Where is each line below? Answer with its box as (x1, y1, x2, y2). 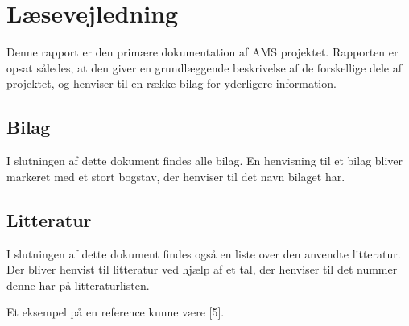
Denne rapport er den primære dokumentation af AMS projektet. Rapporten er (6, 43, 399, 60)
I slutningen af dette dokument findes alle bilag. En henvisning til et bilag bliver (6, 152, 403, 169)
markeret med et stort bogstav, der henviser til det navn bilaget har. (6, 167, 345, 184)
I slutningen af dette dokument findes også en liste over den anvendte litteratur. (6, 245, 401, 262)
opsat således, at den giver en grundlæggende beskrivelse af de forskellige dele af (6, 59, 402, 76)
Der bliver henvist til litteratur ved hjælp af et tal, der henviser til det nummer (6, 261, 398, 278)
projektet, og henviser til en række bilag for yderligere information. (6, 75, 337, 92)
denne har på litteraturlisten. (6, 276, 150, 293)
